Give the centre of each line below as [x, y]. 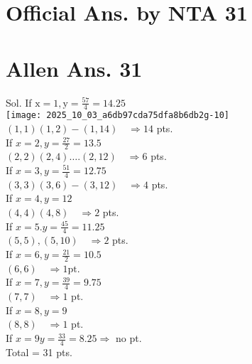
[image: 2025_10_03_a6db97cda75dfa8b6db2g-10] [117, 116]
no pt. [128, 338]
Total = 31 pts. [39, 352]
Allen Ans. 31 [74, 68]
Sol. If [19, 102]
